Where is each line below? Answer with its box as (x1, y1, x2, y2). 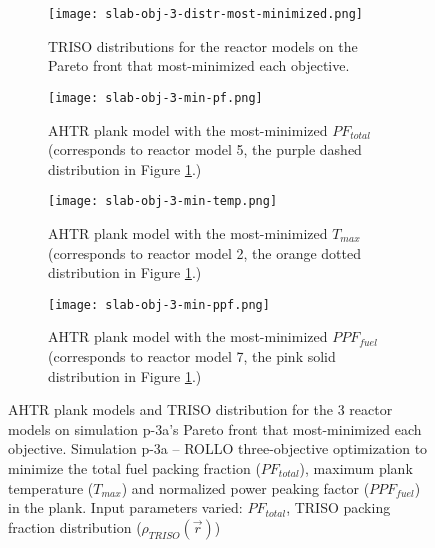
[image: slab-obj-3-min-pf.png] (48, 90, 263, 105)
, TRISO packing (286, 497, 391, 518)
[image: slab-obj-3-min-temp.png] (48, 194, 278, 209)
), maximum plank (299, 457, 413, 478)
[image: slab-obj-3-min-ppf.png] (48, 297, 270, 312)
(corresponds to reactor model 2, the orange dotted (48, 242, 362, 263)
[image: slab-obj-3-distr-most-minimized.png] (48, 7, 363, 21)
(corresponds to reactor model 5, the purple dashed (48, 139, 362, 160)
